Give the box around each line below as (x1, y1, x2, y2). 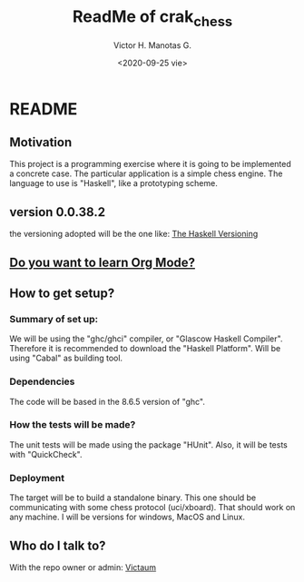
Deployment (9, 471, 65, 484)
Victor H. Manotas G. (113, 39, 192, 51)
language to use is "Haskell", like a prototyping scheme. (9, 178, 218, 189)
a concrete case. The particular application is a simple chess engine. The (9, 168, 283, 179)
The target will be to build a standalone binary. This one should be (9, 492, 257, 503)
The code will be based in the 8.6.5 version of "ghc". (9, 396, 206, 407)
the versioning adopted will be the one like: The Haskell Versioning (9, 229, 259, 240)
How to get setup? (9, 285, 115, 301)
